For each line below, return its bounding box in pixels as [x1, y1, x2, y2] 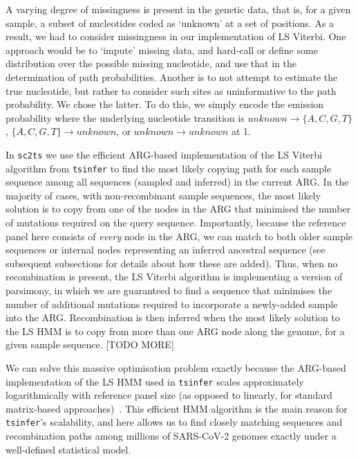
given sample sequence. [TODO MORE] [6, 337, 174, 352]
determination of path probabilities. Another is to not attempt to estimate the [6, 69, 338, 84]
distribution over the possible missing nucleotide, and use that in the [6, 56, 296, 71]
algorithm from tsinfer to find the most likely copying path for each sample [6, 161, 332, 175]
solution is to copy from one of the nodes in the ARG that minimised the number [6, 201, 351, 216]
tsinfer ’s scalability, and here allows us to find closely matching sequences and [6, 415, 343, 429]
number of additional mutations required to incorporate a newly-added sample [6, 296, 338, 311]
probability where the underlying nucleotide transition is [6, 110, 245, 125]
